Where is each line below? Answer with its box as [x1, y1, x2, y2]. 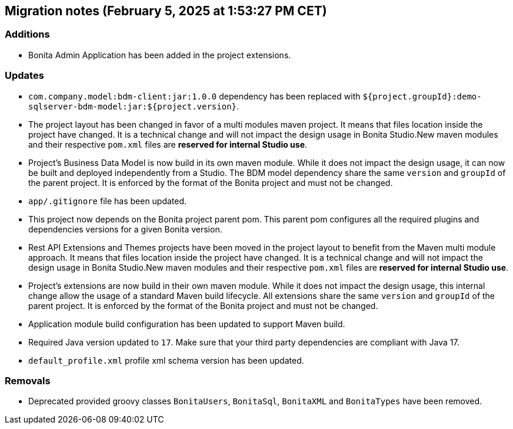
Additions [5, 28, 50, 41]
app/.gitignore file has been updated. [28, 195, 187, 206]
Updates [5, 69, 44, 82]
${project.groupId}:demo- [362, 91, 482, 101]
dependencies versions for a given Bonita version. [28, 224, 222, 234]
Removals [5, 374, 51, 387]
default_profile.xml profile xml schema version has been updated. [28, 355, 304, 365]
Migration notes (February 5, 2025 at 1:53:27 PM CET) [5, 4, 327, 18]
